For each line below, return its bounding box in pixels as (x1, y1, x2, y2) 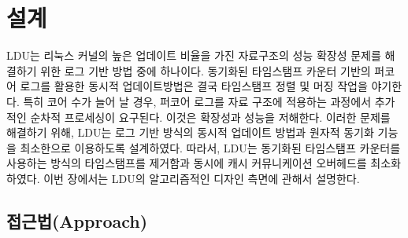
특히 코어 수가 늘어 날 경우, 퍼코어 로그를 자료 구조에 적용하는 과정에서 (23, 93, 372, 109)
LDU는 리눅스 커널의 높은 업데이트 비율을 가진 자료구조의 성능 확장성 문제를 (6, 47, 381, 64)
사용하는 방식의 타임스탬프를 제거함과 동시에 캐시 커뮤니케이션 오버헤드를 (6, 155, 367, 171)
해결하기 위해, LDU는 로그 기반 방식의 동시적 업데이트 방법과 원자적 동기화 (6, 124, 374, 141)
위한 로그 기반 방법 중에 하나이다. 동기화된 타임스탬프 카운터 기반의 (40, 62, 371, 79)
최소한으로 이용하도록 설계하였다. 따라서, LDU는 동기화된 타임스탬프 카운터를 (20, 139, 401, 156)
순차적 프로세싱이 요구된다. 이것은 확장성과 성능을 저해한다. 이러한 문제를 (30, 108, 391, 125)
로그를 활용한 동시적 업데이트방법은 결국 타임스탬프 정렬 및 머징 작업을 (20, 78, 368, 94)
